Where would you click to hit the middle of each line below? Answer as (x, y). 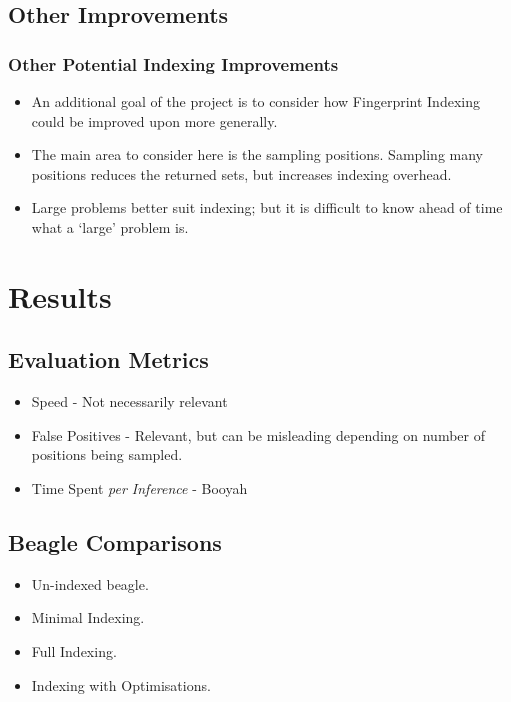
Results (60, 295)
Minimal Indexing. (88, 617)
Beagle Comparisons (115, 541)
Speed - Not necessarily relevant (129, 401)
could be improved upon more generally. (154, 120)
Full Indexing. (74, 650)
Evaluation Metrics (108, 359)
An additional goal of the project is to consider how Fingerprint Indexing (255, 101)
